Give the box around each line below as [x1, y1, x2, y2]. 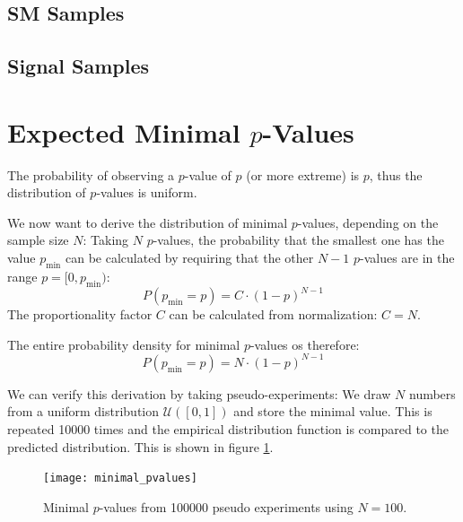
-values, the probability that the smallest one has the [153, 231, 444, 249]
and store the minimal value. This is [233, 402, 432, 421]
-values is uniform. [96, 183, 197, 202]
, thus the [369, 165, 423, 184]
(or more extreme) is [246, 165, 360, 184]
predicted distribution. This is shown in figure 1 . [7, 437, 274, 456]
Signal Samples [7, 52, 150, 80]
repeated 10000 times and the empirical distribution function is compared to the [7, 420, 449, 439]
